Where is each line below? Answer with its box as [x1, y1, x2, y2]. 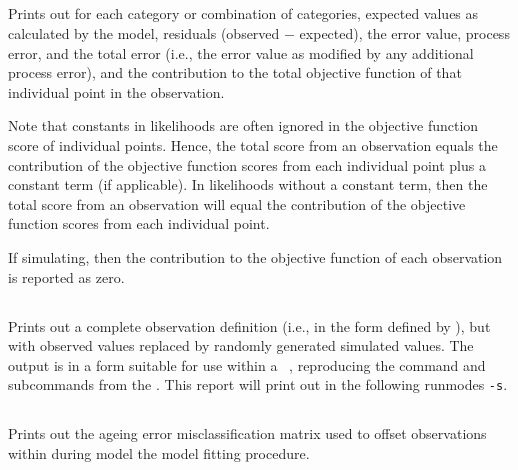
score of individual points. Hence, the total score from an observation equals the [8, 134, 498, 155]
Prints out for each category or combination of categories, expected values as [8, 3, 479, 24]
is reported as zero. [8, 266, 125, 287]
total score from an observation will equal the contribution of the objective [8, 193, 466, 214]
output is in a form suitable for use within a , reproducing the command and [8, 354, 486, 375]
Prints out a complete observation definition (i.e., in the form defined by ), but [8, 315, 491, 336]
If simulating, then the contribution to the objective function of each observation [8, 246, 503, 267]
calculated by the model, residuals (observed [8, 22, 280, 43]
